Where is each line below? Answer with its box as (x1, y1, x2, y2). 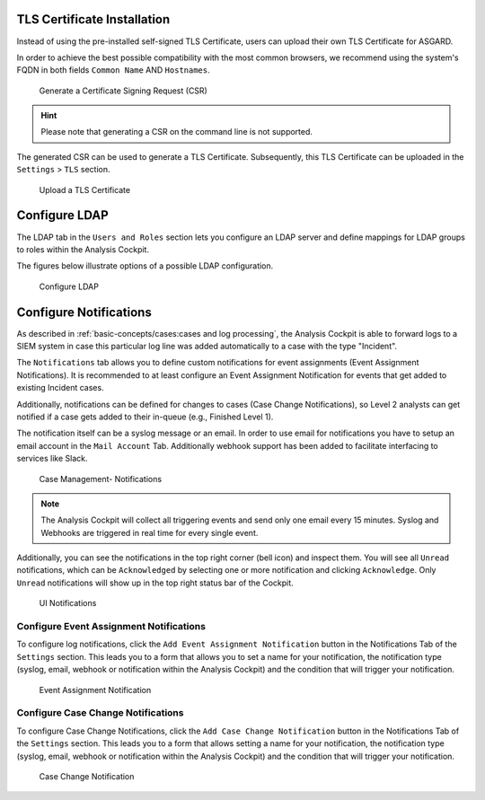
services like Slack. (16, 453, 88, 464)
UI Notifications (39, 598, 97, 609)
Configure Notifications (16, 304, 152, 320)
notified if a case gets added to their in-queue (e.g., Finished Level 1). (16, 411, 274, 422)
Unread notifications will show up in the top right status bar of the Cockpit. (16, 577, 294, 588)
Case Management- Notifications (39, 473, 162, 484)
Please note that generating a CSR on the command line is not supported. (40, 127, 313, 137)
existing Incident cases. (16, 382, 104, 393)
